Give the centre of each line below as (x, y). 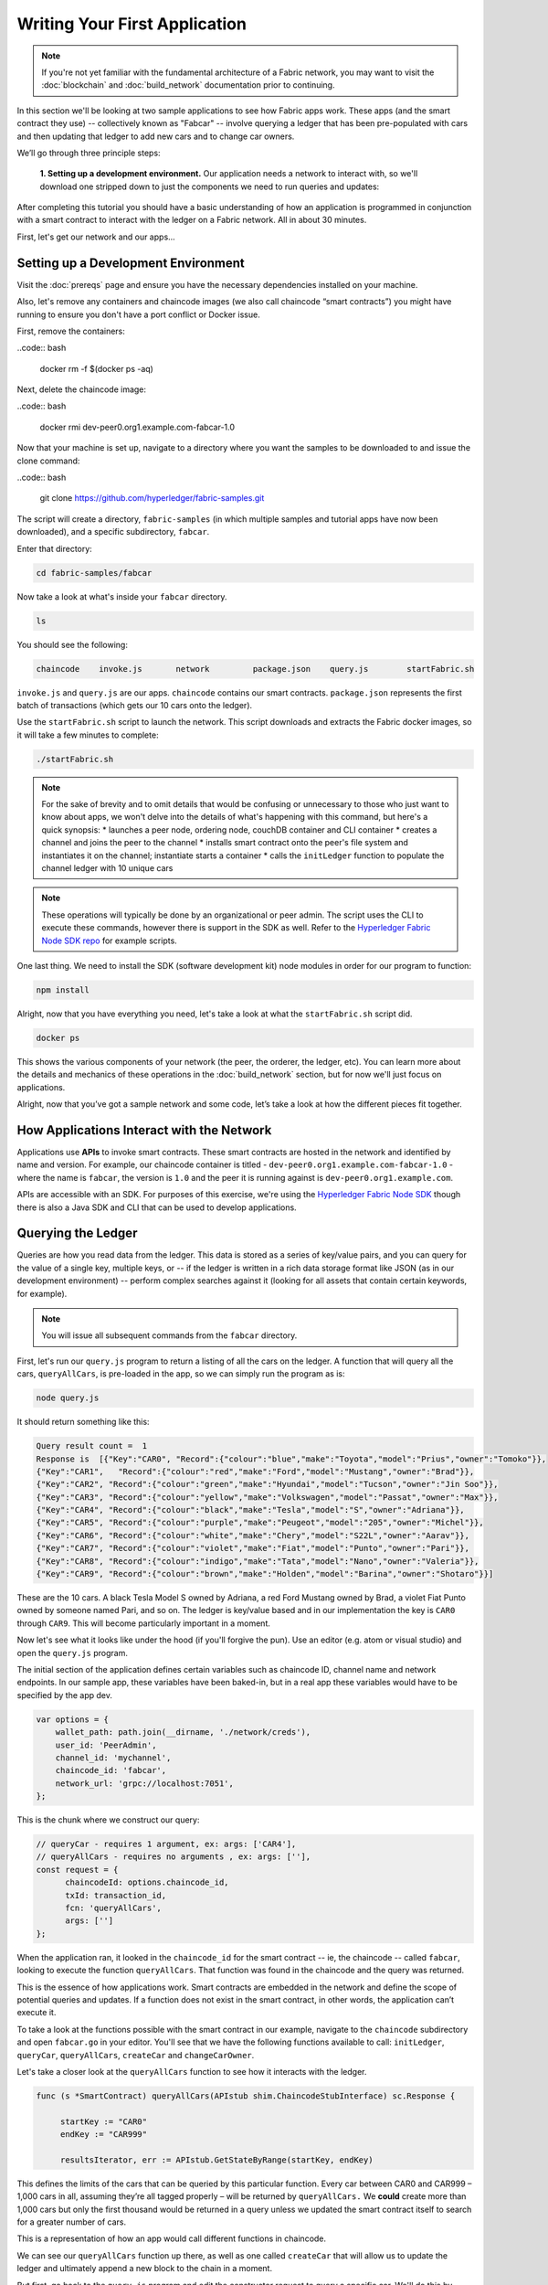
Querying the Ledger (77, 1233)
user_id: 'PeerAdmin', (106, 1745)
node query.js (68, 1398)
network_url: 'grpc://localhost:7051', (145, 1783)
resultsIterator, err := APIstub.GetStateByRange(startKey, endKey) (216, 2160)
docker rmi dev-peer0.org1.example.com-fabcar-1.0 (137, 427)
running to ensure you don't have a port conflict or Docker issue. (138, 314)
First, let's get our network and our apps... (96, 237)
